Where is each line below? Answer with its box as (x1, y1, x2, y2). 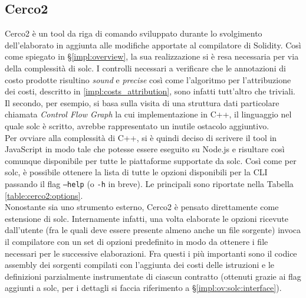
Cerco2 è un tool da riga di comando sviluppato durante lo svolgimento (5, 27, 262, 40)
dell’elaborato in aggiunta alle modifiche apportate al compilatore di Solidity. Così (5, 38, 301, 51)
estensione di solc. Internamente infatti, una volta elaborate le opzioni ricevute (5, 212, 289, 224)
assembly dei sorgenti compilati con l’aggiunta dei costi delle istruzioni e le (5, 258, 274, 271)
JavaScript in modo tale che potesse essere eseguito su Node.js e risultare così (5, 143, 285, 155)
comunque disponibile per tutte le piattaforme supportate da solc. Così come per (5, 154, 297, 166)
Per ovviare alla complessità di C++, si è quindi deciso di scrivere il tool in (5, 131, 277, 143)
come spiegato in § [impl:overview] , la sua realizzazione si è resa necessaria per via (5, 50, 299, 63)
